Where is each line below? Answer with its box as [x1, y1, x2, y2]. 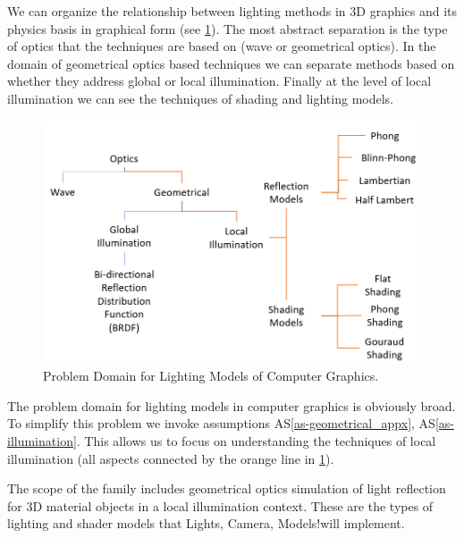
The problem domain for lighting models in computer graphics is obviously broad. [7, 396, 456, 415]
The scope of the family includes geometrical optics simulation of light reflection [7, 479, 446, 498]
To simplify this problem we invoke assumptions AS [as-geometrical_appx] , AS [7, 414, 435, 433]
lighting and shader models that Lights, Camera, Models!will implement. [7, 514, 405, 533]
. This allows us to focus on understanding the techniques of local [76, 432, 436, 450]
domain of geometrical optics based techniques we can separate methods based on [7, 54, 455, 72]
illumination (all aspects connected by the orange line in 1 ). [7, 449, 334, 467]
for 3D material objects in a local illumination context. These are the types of [7, 496, 434, 515]
